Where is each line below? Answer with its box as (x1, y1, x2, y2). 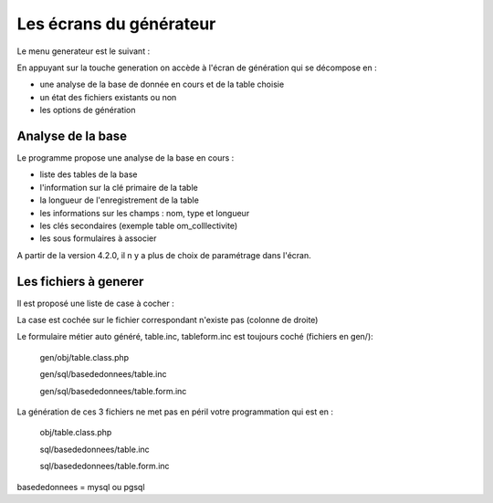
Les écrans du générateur (16, 14, 216, 34)
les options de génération (39, 105, 136, 116)
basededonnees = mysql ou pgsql (16, 481, 145, 492)
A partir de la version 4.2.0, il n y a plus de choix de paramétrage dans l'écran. (16, 249, 311, 260)
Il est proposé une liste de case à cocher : (16, 298, 175, 309)
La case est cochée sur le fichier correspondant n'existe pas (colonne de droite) (16, 315, 319, 326)
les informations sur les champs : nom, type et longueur (39, 207, 250, 218)
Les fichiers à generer (16, 274, 144, 289)
